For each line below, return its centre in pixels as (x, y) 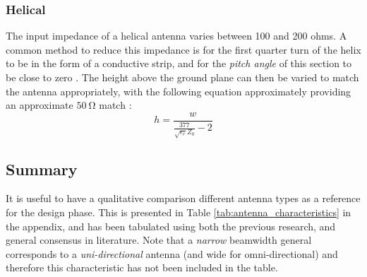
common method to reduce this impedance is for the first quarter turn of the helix (183, 49)
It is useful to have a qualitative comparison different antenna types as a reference (183, 198)
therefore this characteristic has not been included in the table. (142, 267)
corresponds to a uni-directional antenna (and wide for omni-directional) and (172, 253)
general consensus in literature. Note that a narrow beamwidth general (159, 240)
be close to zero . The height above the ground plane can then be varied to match (182, 77)
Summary (42, 169)
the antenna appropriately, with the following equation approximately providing (179, 91)
